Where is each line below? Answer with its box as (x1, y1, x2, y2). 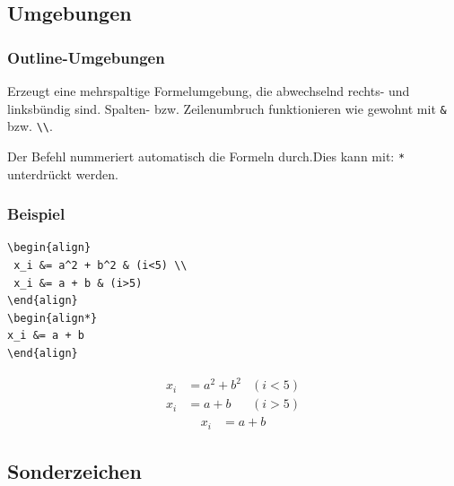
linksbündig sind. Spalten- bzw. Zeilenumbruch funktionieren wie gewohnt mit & (7, 99, 447, 117)
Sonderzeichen (7, 456, 142, 484)
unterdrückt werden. (7, 164, 118, 183)
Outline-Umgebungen (7, 46, 165, 68)
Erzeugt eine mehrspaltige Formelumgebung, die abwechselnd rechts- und (7, 82, 410, 100)
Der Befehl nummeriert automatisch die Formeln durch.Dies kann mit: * (7, 146, 406, 165)
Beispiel (7, 203, 65, 225)
